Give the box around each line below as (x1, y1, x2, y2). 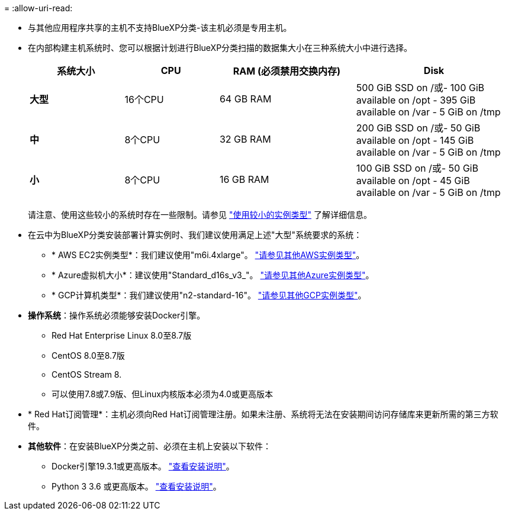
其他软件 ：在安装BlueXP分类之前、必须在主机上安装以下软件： (28, 441, 272, 451)
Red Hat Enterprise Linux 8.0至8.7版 (52, 330, 192, 340)
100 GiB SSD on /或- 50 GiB (356, 162, 478, 174)
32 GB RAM (219, 133, 271, 145)
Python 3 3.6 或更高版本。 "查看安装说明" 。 (52, 481, 221, 491)
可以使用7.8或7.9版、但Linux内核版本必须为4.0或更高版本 (52, 389, 273, 399)
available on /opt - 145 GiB (356, 134, 474, 146)
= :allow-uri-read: (4, 3, 73, 13)
